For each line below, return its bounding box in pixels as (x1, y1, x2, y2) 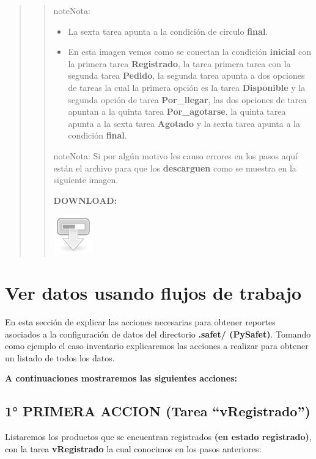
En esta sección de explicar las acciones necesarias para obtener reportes (5, 316, 276, 328)
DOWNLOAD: (53, 193, 117, 206)
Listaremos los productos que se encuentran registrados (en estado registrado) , (5, 430, 312, 443)
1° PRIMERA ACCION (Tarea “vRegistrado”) (5, 402, 310, 421)
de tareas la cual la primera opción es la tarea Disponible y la (68, 81, 306, 93)
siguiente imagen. (53, 173, 119, 186)
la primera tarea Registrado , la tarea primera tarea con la (68, 57, 291, 70)
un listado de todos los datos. (5, 351, 115, 364)
